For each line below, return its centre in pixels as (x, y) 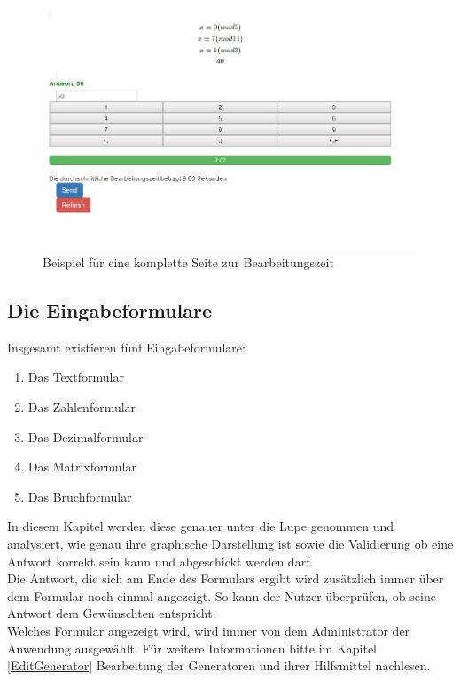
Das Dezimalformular (86, 436)
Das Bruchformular (80, 496)
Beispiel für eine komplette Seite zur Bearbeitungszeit (188, 262)
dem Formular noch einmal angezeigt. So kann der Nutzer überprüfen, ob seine (222, 595)
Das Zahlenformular (82, 407)
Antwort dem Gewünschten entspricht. (112, 613)
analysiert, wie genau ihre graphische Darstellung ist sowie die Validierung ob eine (230, 544)
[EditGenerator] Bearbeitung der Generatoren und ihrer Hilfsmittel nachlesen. (219, 665)
